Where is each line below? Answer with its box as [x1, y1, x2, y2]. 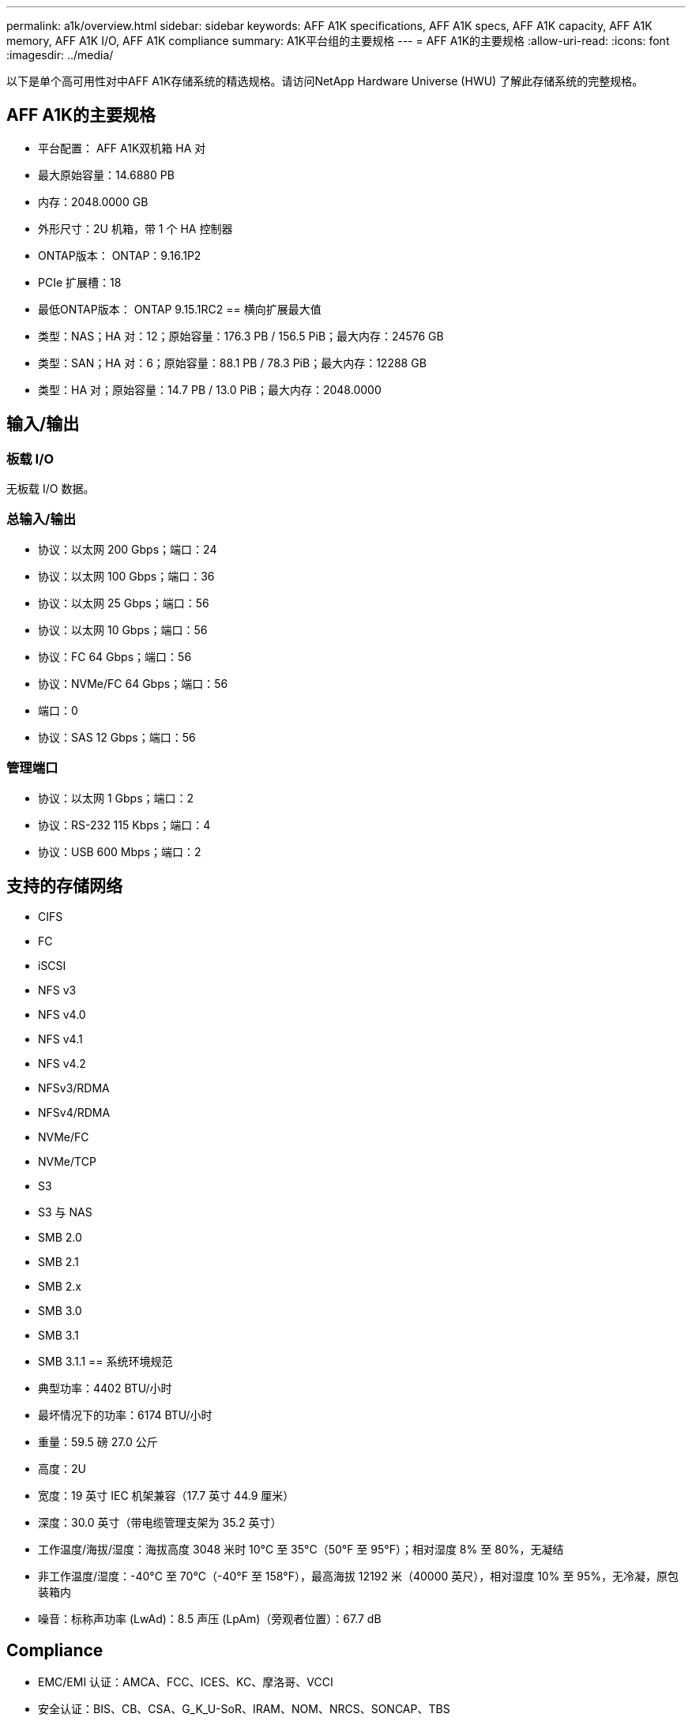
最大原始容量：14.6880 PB [38, 167, 175, 182]
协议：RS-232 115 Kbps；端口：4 [38, 817, 211, 832]
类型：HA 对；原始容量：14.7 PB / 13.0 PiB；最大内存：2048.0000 [38, 382, 382, 396]
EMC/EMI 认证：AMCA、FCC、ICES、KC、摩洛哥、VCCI [38, 1675, 333, 1689]
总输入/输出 [6, 511, 77, 528]
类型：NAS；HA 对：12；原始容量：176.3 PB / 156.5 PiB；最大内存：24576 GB [38, 329, 444, 343]
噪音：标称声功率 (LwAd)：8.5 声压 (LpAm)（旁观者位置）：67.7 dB [38, 1612, 382, 1626]
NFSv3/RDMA [38, 1081, 110, 1095]
